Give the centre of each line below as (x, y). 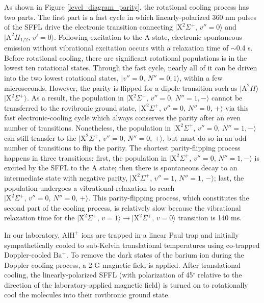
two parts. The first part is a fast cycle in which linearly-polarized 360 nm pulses (130, 17)
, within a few (201, 78)
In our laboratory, (32, 234)
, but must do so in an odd (205, 137)
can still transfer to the (40, 137)
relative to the (220, 275)
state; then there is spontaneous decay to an (168, 168)
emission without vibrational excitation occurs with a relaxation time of (116, 48)
